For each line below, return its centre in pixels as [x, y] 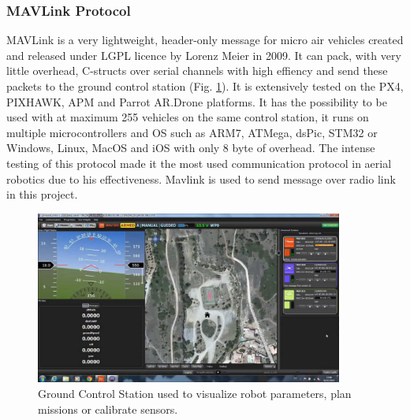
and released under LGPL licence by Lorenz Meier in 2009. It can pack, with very [204, 55]
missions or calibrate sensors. [108, 409]
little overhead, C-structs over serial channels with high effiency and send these [197, 71]
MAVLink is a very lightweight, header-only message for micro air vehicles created [205, 40]
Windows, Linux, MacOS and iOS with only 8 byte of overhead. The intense [191, 148]
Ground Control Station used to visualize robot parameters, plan [195, 393]
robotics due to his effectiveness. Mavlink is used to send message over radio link [201, 178]
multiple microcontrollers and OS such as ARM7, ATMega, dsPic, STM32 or [192, 132]
